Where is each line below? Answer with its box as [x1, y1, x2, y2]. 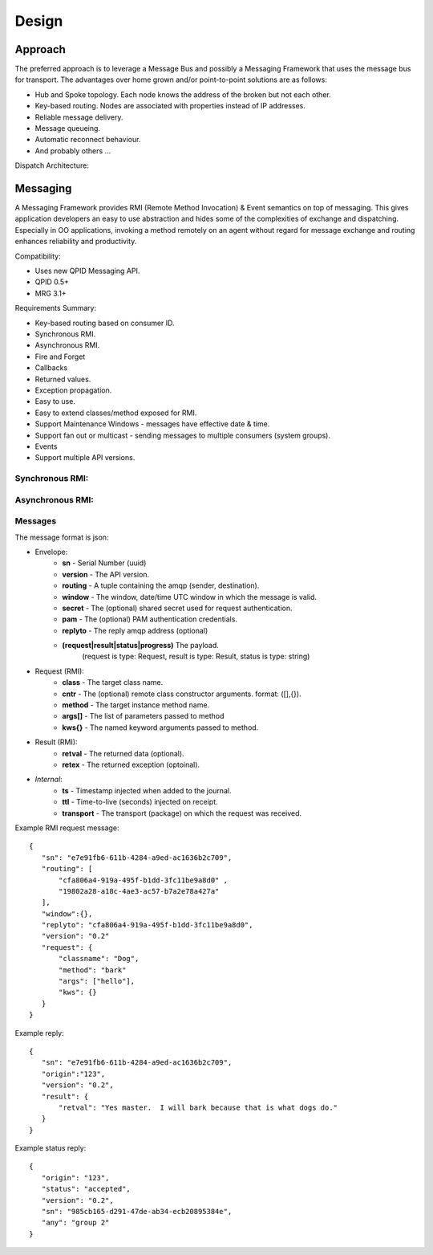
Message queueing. [34, 124, 100, 133]
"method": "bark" [59, 965, 127, 975]
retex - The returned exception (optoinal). [62, 760, 200, 769]
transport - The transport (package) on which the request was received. [62, 808, 302, 818]
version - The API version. [62, 569, 150, 579]
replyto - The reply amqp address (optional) [62, 625, 208, 635]
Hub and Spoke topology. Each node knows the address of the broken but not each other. [34, 89, 332, 100]
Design [14, 12, 63, 30]
